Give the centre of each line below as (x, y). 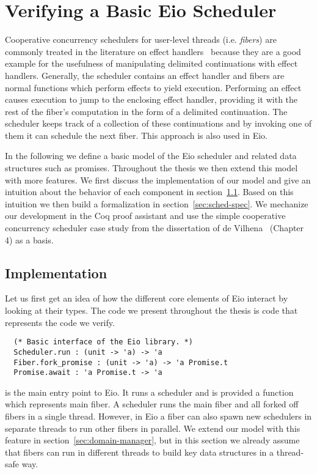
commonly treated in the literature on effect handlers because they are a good (153, 51)
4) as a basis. (29, 239)
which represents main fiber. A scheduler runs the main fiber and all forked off (152, 404)
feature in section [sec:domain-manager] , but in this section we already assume (152, 440)
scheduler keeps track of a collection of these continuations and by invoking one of (158, 123)
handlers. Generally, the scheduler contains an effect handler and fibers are (145, 75)
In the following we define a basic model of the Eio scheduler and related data (151, 156)
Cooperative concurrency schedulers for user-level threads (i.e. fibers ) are (141, 39)
